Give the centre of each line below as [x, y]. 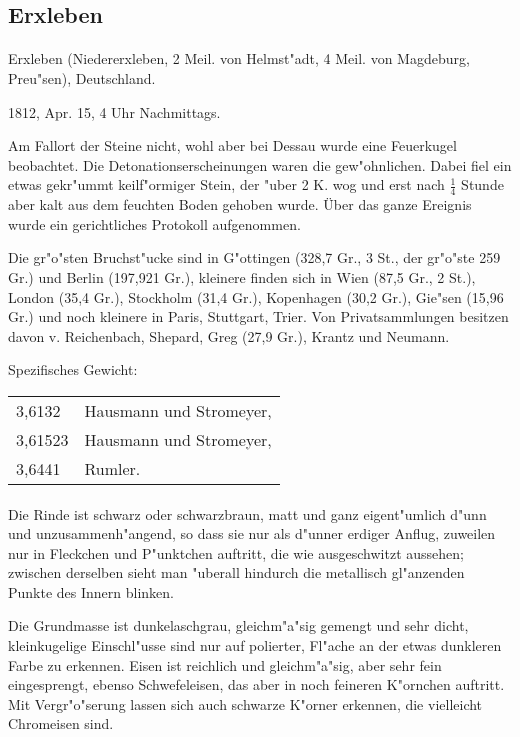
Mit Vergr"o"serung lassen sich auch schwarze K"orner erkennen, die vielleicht [245, 703]
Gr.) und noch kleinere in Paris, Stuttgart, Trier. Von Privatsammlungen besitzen [258, 316]
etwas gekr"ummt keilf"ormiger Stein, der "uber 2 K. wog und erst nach [226, 184]
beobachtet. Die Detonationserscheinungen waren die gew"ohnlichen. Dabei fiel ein [260, 164]
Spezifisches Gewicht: [73, 369]
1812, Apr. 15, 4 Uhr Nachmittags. [114, 111]
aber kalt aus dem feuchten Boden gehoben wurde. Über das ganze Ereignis [240, 204]
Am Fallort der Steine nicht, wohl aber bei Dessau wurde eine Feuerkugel [232, 145]
